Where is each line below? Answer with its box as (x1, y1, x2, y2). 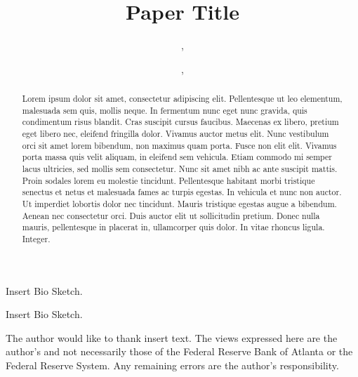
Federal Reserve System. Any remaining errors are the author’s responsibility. (6, 358, 339, 373)
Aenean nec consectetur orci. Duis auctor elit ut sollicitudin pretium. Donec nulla (22, 209, 320, 221)
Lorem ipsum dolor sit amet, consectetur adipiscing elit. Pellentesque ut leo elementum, (22, 93, 343, 105)
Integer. (22, 232, 51, 244)
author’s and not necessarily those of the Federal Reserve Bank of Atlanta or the (6, 344, 353, 359)
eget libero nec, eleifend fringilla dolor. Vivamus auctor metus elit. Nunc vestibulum (22, 128, 329, 140)
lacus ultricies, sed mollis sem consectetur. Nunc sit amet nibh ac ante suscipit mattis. (22, 163, 338, 175)
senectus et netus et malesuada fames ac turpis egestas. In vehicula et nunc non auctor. (22, 186, 342, 198)
